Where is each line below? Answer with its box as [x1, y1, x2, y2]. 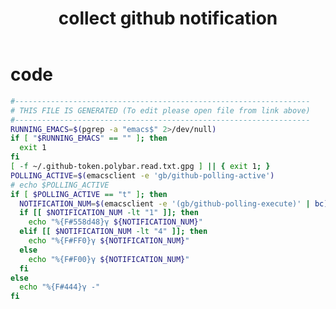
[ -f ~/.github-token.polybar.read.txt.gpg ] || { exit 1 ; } [10, 162, 271, 172]
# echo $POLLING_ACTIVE [10, 180, 110, 190]
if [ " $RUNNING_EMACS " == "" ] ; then [10, 133, 168, 144]
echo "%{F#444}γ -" [19, 282, 101, 292]
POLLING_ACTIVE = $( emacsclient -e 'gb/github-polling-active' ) [10, 170, 275, 181]
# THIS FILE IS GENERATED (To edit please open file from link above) [10, 105, 311, 116]
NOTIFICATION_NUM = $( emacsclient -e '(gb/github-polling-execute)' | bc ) [19, 198, 329, 209]
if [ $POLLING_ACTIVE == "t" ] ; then [10, 189, 168, 199]
